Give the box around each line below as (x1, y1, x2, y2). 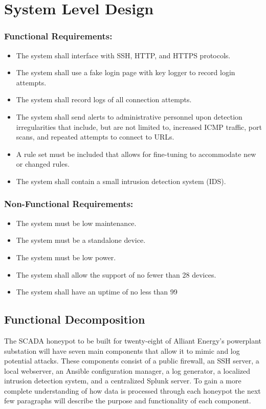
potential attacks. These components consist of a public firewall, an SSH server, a (4, 355, 259, 366)
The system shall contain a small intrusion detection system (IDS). (16, 175, 226, 186)
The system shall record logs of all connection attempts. (16, 94, 192, 105)
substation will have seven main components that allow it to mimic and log (4, 345, 240, 356)
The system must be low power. (16, 252, 116, 262)
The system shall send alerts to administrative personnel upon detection (16, 111, 242, 122)
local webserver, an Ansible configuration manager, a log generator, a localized (4, 365, 251, 376)
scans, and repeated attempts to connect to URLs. (16, 131, 174, 142)
